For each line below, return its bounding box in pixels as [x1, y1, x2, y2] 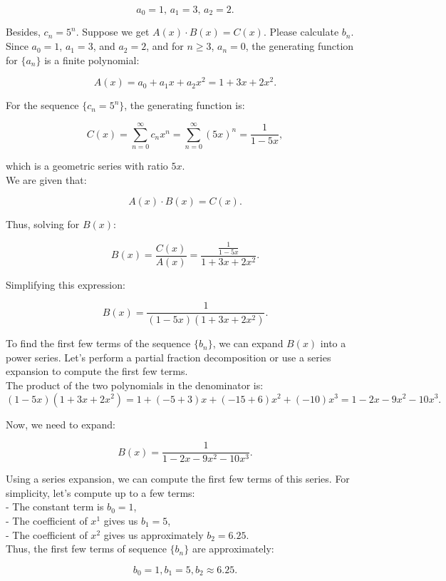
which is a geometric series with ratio [6, 158, 168, 173]
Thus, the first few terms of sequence [6, 541, 167, 556]
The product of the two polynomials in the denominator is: [6, 377, 264, 392]
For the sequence [6, 98, 79, 113]
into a [320, 336, 346, 351]
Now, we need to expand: [6, 416, 115, 431]
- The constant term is [6, 499, 104, 514]
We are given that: [6, 172, 87, 187]
